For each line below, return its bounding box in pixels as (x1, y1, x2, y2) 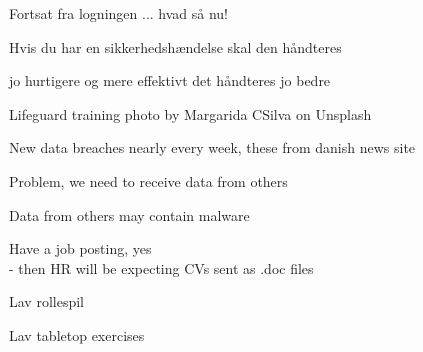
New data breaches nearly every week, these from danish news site (9, 137, 416, 158)
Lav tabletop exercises (9, 324, 145, 345)
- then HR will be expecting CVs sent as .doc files (9, 257, 314, 278)
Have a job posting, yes (9, 238, 152, 259)
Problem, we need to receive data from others (9, 170, 288, 191)
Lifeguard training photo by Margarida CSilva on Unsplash (9, 103, 372, 124)
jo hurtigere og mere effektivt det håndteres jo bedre (9, 70, 331, 91)
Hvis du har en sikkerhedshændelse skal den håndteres (9, 36, 342, 57)
